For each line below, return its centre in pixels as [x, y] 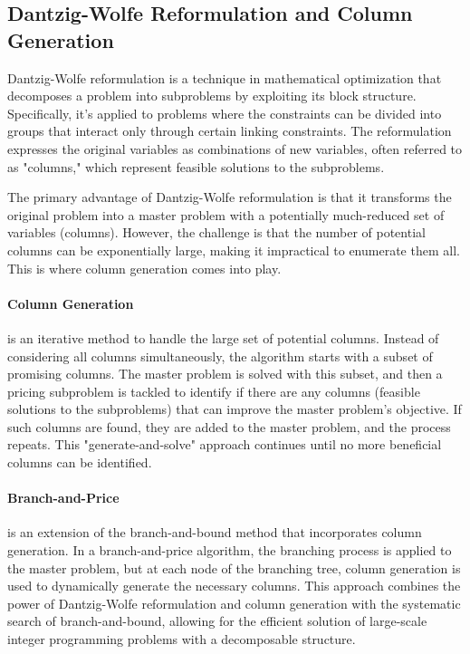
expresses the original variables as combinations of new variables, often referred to [235, 148]
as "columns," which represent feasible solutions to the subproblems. [196, 166]
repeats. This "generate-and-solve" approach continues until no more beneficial [225, 444]
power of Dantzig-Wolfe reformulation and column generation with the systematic [234, 603]
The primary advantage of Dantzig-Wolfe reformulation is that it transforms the [230, 197]
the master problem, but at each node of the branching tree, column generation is [234, 567]
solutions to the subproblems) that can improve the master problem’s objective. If [235, 409]
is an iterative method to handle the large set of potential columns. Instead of [223, 337]
